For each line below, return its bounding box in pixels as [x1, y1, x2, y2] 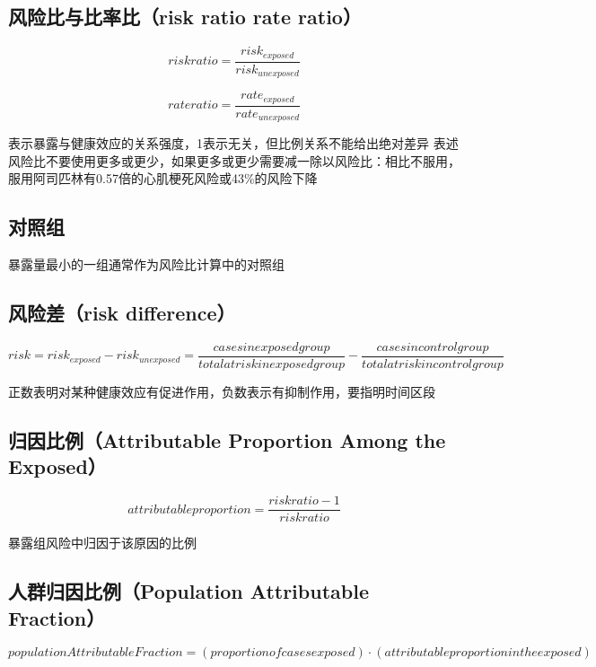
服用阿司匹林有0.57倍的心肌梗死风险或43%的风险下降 [8, 169, 318, 188]
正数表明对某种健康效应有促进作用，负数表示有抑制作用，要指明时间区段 [8, 382, 435, 400]
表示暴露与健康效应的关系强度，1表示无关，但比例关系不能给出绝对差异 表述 [8, 134, 459, 153]
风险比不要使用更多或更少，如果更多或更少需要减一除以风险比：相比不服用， [8, 151, 460, 170]
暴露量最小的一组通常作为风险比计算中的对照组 [8, 255, 285, 274]
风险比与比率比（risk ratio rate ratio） [8, 3, 362, 31]
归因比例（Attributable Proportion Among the [8, 426, 446, 453]
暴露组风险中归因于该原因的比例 [8, 533, 197, 552]
